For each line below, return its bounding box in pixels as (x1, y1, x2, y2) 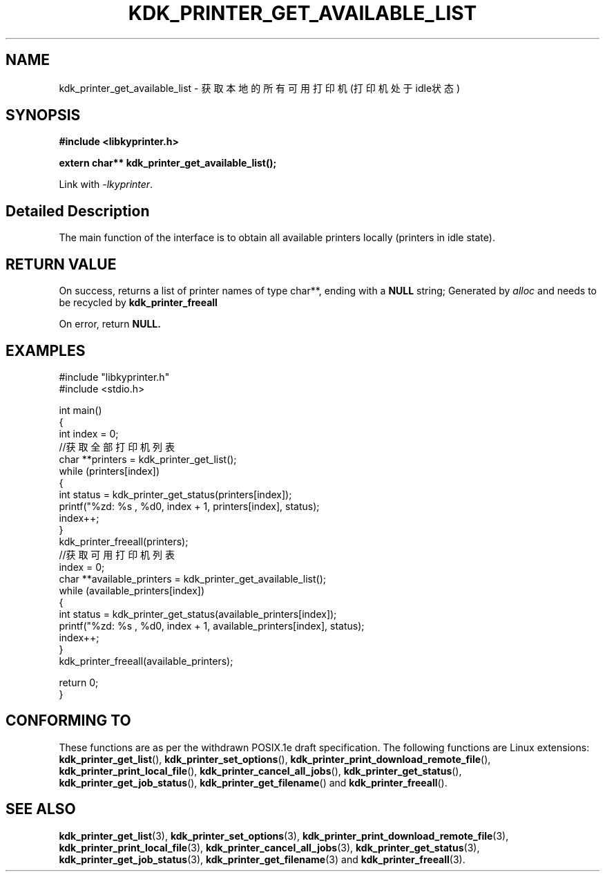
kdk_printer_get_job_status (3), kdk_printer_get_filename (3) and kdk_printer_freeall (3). (59, 853, 465, 865)
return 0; (59, 676, 99, 688)
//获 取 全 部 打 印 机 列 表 (59, 440, 175, 453)
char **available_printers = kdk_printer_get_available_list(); (59, 572, 326, 585)
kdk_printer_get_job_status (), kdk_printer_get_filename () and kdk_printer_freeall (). (59, 776, 448, 789)
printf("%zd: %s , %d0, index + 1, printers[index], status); (59, 500, 320, 512)
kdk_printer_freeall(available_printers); (59, 654, 233, 667)
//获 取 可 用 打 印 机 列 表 (59, 548, 175, 560)
